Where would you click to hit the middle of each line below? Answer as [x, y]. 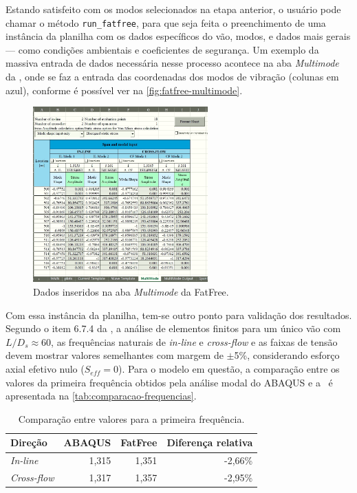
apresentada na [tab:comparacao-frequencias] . [101, 396]
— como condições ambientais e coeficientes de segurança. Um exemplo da [162, 49]
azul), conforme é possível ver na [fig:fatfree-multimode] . [124, 90]
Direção [29, 442]
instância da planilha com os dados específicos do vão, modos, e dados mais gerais [178, 36]
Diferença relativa [210, 442]
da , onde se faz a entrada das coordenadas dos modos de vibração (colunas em [172, 77]
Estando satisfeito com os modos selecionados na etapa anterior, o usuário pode [173, 9]
